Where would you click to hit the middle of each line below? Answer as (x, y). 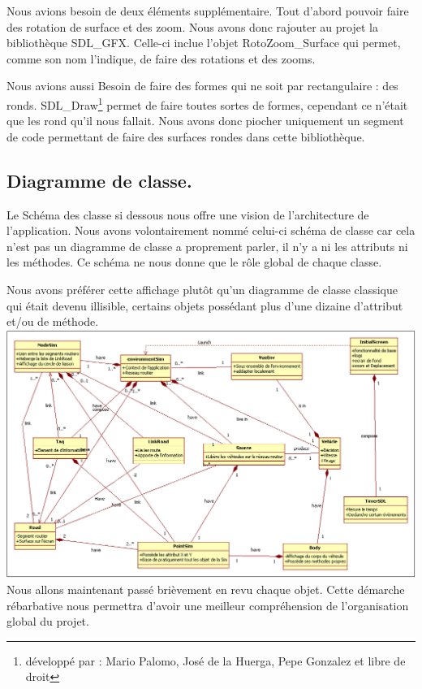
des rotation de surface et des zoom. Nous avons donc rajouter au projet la (192, 26)
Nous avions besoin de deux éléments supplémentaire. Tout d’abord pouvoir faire (208, 11)
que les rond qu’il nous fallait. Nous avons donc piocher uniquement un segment (205, 121)
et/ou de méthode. (53, 321)
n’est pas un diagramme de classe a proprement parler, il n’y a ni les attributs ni (207, 246)
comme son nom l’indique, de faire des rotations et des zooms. (161, 58)
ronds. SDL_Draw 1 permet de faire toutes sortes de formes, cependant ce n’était (207, 103)
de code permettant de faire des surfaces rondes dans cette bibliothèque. (186, 136)
